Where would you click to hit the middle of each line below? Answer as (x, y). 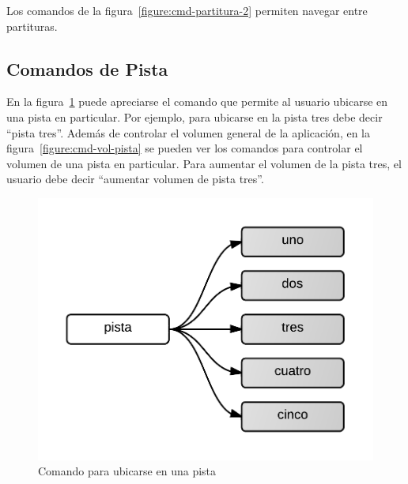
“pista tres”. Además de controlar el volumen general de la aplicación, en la (189, 132)
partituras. (32, 26)
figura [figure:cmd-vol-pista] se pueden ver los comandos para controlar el (185, 148)
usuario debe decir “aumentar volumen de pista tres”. (135, 179)
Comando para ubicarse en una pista (127, 471)
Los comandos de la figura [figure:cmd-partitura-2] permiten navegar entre (187, 10)
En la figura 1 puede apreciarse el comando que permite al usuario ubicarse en (197, 101)
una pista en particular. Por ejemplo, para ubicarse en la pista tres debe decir (195, 116)
